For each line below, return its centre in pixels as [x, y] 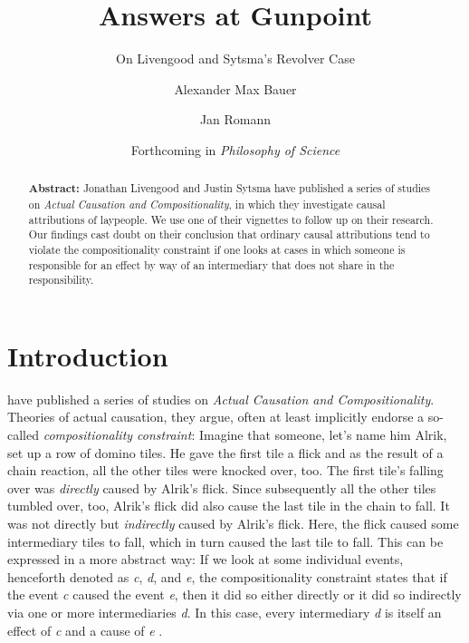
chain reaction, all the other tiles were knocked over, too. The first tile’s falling [225, 470]
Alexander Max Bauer [235, 88]
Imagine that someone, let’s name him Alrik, [323, 435]
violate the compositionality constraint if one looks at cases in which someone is [217, 249]
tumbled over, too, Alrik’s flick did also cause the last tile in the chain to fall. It [229, 506]
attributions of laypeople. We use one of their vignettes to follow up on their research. [231, 219]
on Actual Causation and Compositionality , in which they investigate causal [207, 204]
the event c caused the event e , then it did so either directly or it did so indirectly [234, 594]
